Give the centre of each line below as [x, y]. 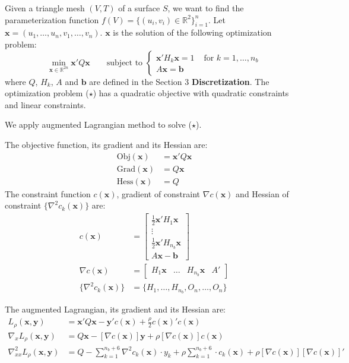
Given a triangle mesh [45, 8]
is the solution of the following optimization [192, 32]
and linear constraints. [45, 104]
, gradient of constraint [158, 193]
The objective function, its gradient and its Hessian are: [106, 144]
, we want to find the [206, 8]
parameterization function [52, 19]
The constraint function [48, 193]
